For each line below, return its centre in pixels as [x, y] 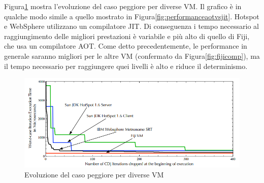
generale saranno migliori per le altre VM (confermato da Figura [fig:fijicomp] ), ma [132, 56]
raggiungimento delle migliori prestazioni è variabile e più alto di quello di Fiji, [127, 36]
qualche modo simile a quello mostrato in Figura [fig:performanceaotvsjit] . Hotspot [132, 16]
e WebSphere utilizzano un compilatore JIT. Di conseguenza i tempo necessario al [131, 26]
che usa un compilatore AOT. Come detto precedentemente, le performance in [126, 46]
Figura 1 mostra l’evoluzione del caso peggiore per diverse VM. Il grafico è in [123, 6]
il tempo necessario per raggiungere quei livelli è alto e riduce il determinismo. [126, 66]
